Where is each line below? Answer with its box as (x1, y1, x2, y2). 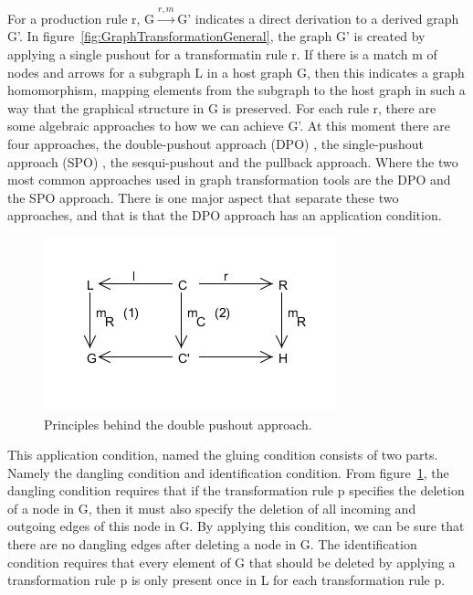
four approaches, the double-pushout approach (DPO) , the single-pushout (7, 133, 424, 153)
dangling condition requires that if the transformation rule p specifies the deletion (7, 481, 465, 500)
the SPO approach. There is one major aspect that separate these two (7, 187, 399, 207)
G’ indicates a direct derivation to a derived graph (177, 8, 459, 27)
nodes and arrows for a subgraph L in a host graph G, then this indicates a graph (7, 62, 465, 81)
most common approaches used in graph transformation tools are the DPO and (7, 170, 451, 189)
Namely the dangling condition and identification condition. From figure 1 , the (7, 462, 449, 482)
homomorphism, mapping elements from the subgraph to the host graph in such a (7, 80, 466, 100)
